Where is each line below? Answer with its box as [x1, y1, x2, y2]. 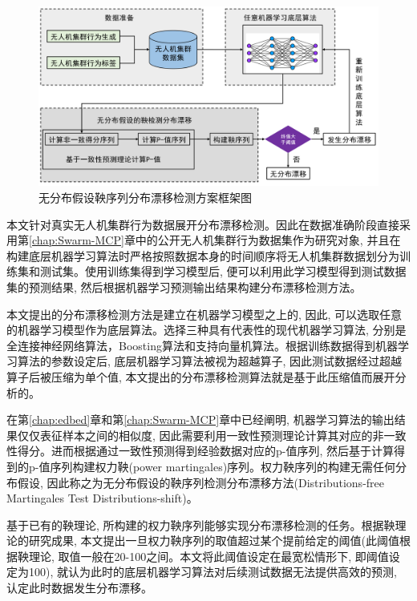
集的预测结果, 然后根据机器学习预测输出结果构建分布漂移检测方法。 [6, 278, 362, 295]
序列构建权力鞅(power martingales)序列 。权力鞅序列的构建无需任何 [50, 458, 396, 474]
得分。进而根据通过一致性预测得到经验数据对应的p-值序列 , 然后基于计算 [17, 442, 395, 459]
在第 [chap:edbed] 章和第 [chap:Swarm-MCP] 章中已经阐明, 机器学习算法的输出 [6, 411, 395, 428]
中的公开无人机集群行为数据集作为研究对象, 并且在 [135, 232, 401, 248]
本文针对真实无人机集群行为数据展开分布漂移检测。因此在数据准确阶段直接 [6, 216, 399, 232]
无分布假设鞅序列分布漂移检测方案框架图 [38, 189, 252, 206]
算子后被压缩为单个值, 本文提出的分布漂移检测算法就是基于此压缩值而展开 [6, 368, 395, 385]
